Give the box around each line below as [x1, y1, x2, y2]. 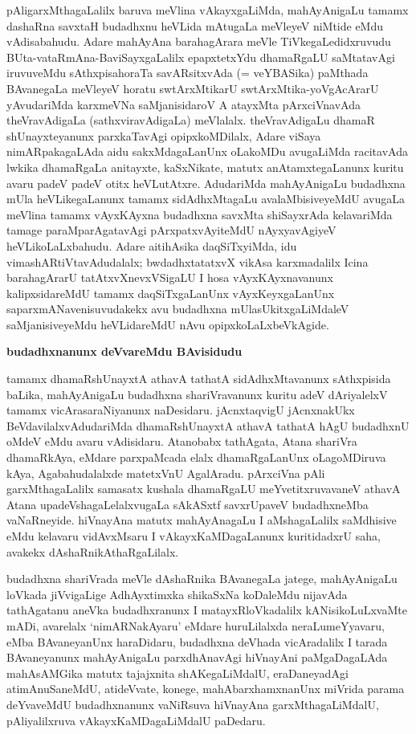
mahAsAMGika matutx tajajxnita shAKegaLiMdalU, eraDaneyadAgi [6, 664, 349, 681]
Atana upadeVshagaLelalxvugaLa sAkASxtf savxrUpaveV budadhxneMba [6, 495, 369, 512]
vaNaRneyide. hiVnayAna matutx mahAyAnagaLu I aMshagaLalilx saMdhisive [6, 512, 397, 528]
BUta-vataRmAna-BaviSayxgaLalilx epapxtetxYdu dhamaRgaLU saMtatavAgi [6, 48, 395, 65]
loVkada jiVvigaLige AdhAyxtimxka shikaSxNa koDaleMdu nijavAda [6, 585, 348, 602]
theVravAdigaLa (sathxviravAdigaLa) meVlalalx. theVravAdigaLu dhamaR [6, 112, 375, 128]
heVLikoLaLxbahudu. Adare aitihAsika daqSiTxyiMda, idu [6, 237, 297, 254]
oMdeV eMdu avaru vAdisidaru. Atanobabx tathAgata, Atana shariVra [6, 433, 357, 450]
